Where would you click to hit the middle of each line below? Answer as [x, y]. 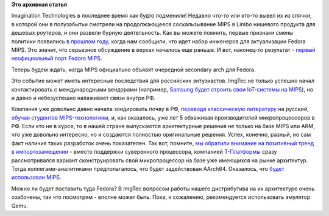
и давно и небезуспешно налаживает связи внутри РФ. [83, 98]
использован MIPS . [36, 178]
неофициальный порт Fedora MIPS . [57, 59]
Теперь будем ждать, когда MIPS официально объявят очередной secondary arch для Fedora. [133, 70]
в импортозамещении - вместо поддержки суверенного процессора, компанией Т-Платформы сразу [144, 152]
